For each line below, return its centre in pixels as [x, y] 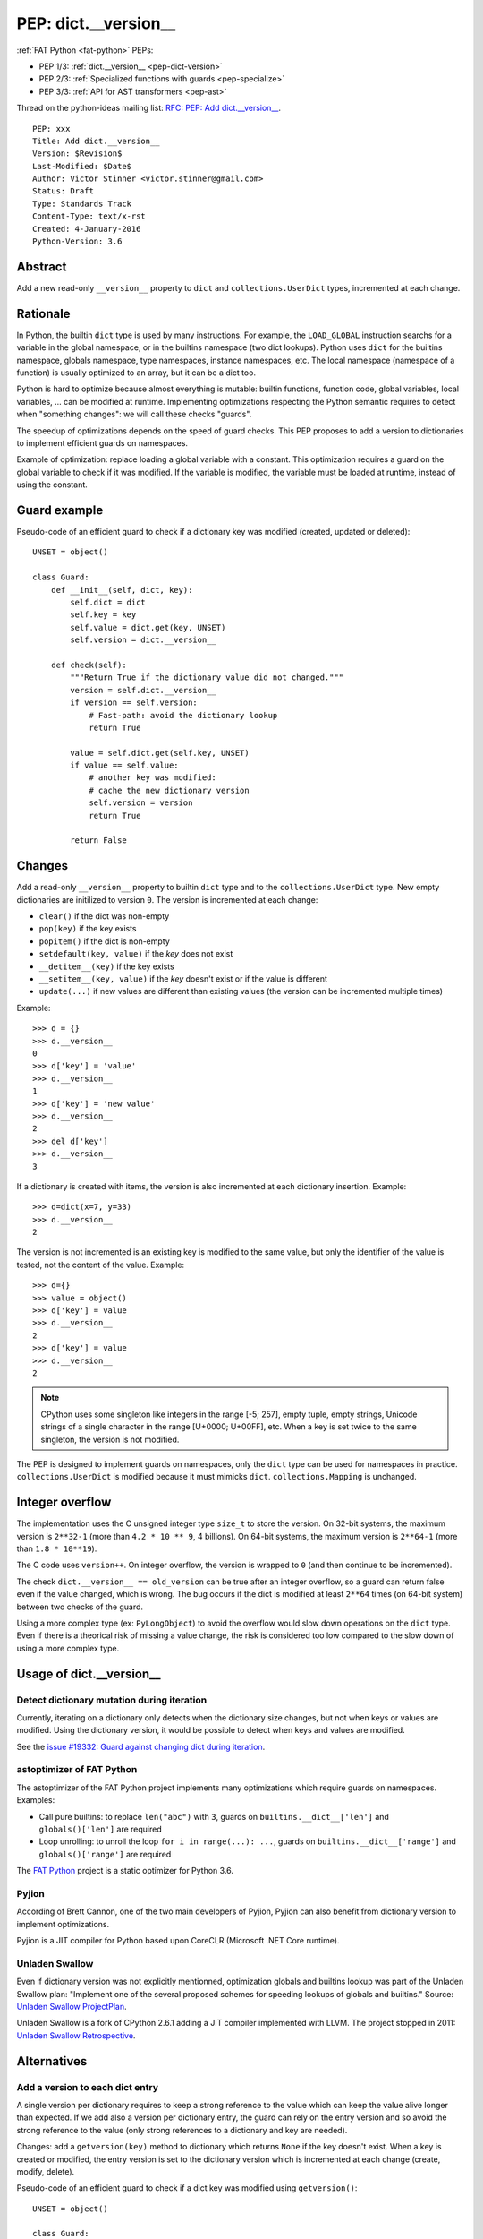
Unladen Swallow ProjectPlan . [72, 2007]
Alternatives [52, 2061]
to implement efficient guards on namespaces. [102, 442]
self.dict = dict [108, 602]
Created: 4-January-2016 [87, 229]
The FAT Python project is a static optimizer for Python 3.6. [125, 1871]
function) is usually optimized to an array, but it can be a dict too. [136, 373]
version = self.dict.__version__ [143, 690]
